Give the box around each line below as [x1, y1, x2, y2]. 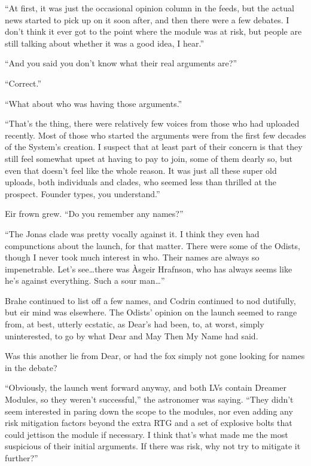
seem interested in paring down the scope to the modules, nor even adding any [5, 404, 293, 417]
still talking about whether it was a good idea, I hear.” [5, 36, 205, 49]
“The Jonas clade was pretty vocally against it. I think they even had [5, 227, 260, 240]
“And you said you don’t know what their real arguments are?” [5, 57, 237, 69]
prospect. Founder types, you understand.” [5, 187, 160, 200]
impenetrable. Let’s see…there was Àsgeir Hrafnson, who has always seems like [5, 262, 292, 275]
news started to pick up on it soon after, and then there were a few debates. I [5, 13, 289, 26]
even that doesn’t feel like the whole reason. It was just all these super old [5, 164, 277, 176]
